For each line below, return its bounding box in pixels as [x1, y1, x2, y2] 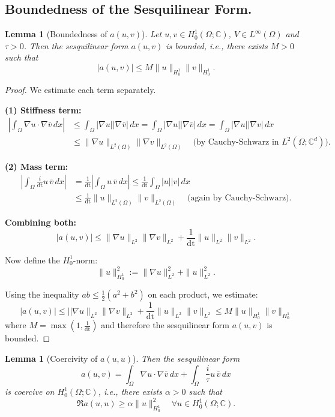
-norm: [73, 253, 98, 266]
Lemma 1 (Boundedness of [5, 28, 107, 40]
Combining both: [5, 216, 76, 229]
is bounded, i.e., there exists [166, 39, 268, 52]
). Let [142, 28, 162, 40]
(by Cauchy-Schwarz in [193, 138, 279, 147]
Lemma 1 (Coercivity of [5, 352, 98, 364]
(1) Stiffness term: [5, 103, 82, 116]
